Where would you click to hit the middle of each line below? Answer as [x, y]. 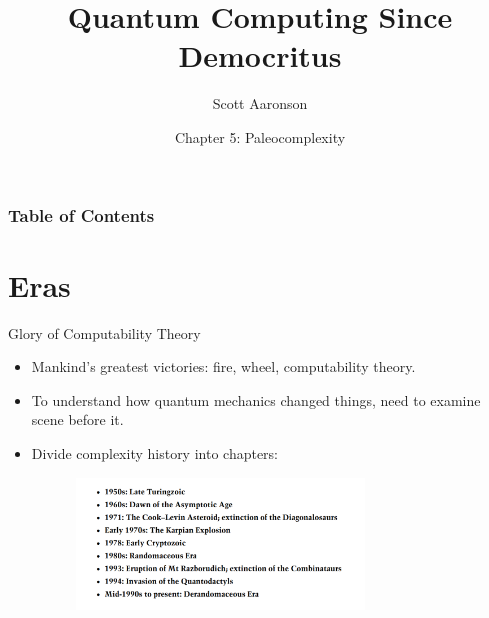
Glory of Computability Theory [104, 332]
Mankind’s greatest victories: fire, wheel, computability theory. [223, 366]
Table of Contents [81, 214]
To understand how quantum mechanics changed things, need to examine [256, 399]
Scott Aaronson [260, 103]
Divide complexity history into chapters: [155, 452]
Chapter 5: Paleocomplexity [260, 136]
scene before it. [77, 419]
